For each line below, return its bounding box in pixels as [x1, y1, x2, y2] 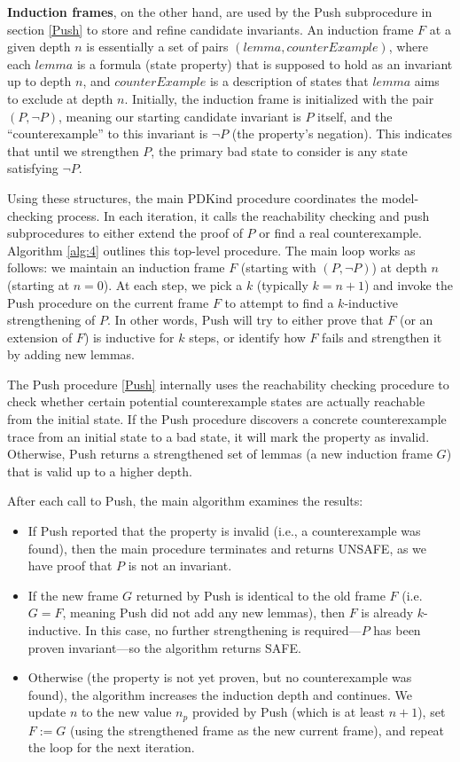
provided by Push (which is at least [191, 703, 385, 721]
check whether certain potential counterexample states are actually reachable [7, 392, 425, 411]
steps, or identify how [189, 327, 306, 346]
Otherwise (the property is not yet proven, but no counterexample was [27, 668, 412, 687]
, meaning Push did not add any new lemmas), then [62, 603, 345, 622]
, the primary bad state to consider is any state [151, 141, 408, 160]
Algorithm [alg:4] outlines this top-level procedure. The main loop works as [7, 240, 416, 259]
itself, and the [317, 106, 393, 125]
